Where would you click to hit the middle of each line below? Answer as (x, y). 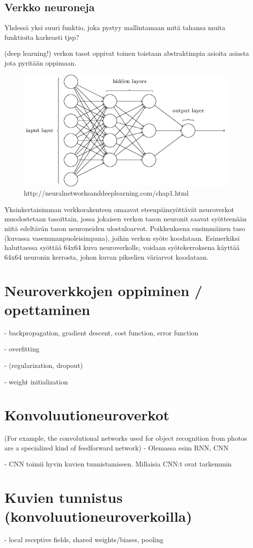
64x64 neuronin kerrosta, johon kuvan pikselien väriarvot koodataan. (107, 257)
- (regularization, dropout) (44, 365)
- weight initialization (36, 381)
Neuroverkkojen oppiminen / (103, 290)
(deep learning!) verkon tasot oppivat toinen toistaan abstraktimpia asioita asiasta (127, 53)
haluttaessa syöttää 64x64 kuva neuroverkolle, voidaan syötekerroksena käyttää (122, 247)
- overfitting (22, 349)
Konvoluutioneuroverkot (87, 415)
